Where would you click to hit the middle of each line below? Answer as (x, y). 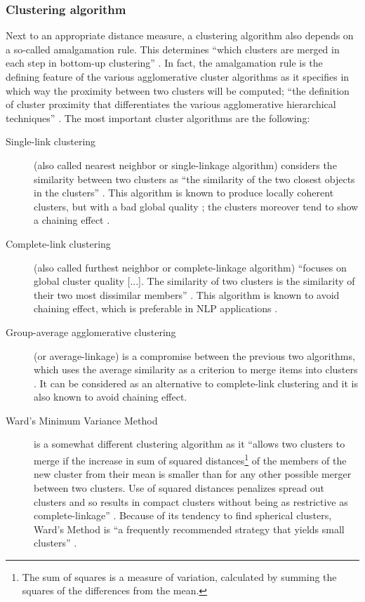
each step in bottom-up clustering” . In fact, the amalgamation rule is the (164, 63)
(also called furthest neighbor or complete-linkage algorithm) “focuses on (190, 267)
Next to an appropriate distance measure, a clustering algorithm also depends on (180, 35)
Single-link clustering (51, 141)
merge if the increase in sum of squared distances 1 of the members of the (190, 459)
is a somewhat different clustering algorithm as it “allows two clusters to (190, 444)
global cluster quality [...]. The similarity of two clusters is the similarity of (194, 281)
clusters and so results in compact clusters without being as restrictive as (191, 501)
